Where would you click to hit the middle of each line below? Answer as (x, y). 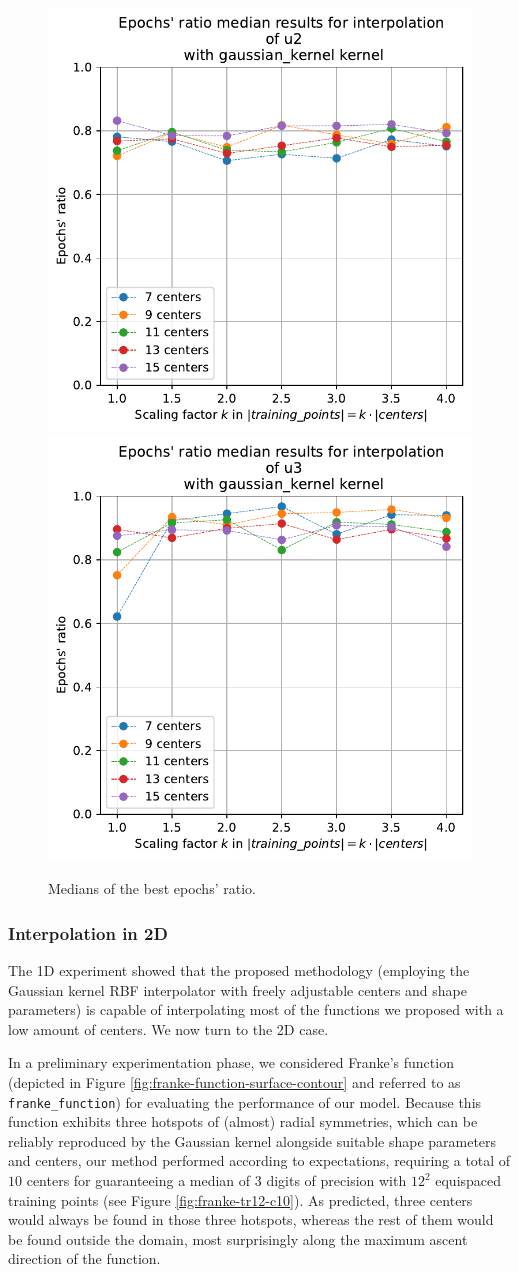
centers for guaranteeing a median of (138, 1180)
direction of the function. (84, 1258)
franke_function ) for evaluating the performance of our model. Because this (245, 1101)
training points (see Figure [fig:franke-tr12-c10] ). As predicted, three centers (240, 1199)
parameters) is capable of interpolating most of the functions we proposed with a (256, 1009)
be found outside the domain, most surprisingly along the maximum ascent (238, 1238)
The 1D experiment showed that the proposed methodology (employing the (239, 970)
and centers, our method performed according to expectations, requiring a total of (259, 1160)
